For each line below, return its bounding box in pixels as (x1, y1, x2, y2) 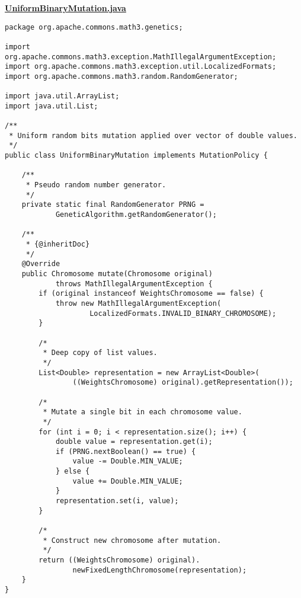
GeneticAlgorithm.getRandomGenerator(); (55, 210, 217, 219)
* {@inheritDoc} (25, 240, 90, 249)
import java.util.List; (5, 101, 98, 110)
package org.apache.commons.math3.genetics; (5, 23, 183, 31)
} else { (55, 467, 90, 476)
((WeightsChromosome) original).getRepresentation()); (72, 378, 293, 387)
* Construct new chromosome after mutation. (43, 536, 222, 545)
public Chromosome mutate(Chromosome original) (21, 270, 213, 278)
